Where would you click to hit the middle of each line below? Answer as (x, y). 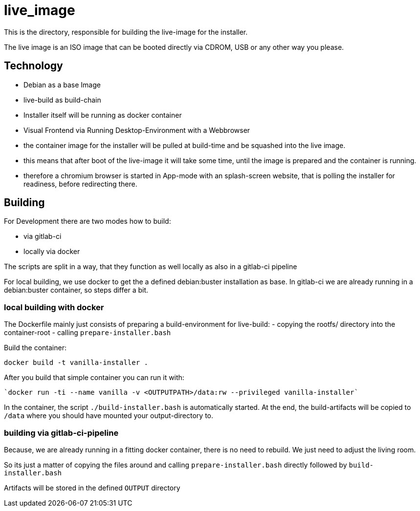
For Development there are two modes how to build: (88, 221)
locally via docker (52, 252)
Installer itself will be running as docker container (103, 115)
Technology (33, 66)
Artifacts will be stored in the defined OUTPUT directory (92, 488)
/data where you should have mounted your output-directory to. (109, 416)
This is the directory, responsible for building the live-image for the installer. (126, 32)
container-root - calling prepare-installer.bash (88, 333)
